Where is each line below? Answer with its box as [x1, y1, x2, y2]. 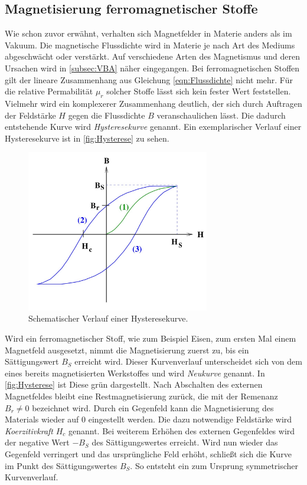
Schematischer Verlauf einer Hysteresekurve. [28, 312, 188, 325]
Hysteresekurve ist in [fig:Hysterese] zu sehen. [5, 132, 169, 144]
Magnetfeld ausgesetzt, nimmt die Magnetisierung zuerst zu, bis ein [5, 343, 249, 356]
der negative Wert [5, 436, 70, 448]
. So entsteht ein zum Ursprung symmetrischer [130, 459, 299, 471]
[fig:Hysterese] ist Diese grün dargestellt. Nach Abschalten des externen [5, 378, 263, 391]
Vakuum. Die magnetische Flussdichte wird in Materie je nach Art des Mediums [5, 38, 295, 51]
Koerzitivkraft [5, 424, 53, 437]
